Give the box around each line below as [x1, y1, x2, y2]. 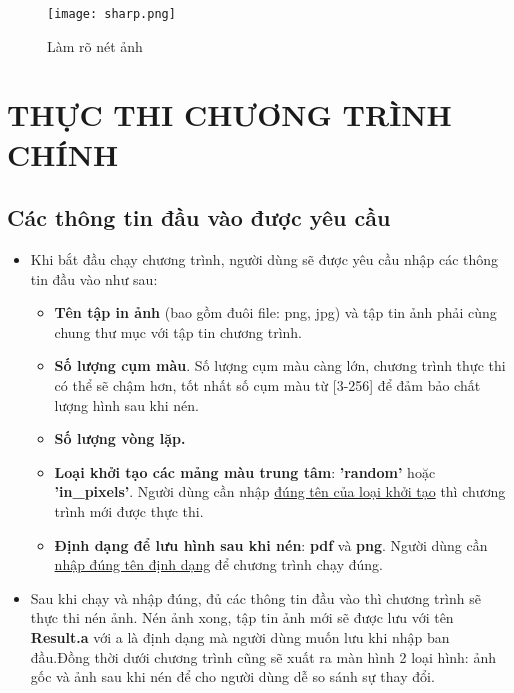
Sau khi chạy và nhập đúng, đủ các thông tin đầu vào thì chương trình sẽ [30, 587, 481, 608]
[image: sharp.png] [47, 7, 176, 21]
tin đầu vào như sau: [30, 268, 158, 289]
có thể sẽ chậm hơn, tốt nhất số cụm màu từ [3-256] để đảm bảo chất [54, 374, 481, 395]
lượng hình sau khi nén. [54, 394, 199, 415]
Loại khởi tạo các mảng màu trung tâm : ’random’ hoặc [54, 461, 436, 482]
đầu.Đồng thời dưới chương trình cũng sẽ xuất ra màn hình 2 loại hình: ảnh [30, 646, 496, 667]
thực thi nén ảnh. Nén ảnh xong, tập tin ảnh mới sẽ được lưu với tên [30, 607, 454, 628]
